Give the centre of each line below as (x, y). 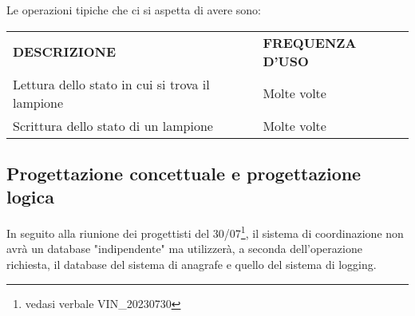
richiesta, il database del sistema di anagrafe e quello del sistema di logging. (192, 265)
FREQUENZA (310, 42)
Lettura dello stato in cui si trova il (111, 84)
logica (31, 197)
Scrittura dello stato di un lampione (113, 125)
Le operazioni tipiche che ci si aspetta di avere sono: (134, 10)
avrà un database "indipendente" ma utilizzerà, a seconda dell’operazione (184, 249)
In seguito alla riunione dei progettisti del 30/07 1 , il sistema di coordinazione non (205, 232)
